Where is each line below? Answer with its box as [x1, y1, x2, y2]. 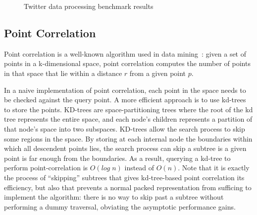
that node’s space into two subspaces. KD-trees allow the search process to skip [4, 123, 245, 134]
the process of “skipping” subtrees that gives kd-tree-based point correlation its [4, 172, 245, 182]
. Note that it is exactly [178, 162, 250, 173]
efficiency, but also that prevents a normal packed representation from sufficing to [4, 182, 252, 192]
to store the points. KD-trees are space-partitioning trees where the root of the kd [4, 104, 253, 114]
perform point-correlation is [4, 162, 88, 173]
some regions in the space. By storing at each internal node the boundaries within [4, 133, 253, 143]
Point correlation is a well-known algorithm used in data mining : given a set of [4, 48, 247, 59]
